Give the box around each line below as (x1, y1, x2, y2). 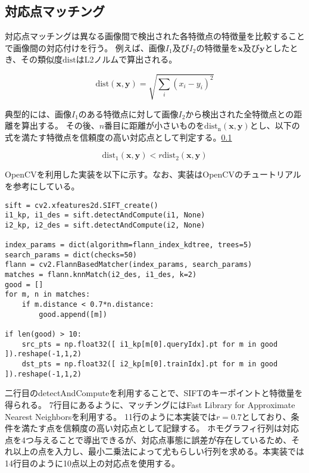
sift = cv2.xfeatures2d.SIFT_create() (5, 201, 158, 210)
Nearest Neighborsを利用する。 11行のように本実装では (5, 410, 216, 422)
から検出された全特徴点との (185, 107, 294, 120)
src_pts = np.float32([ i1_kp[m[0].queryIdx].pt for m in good (21, 340, 278, 348)
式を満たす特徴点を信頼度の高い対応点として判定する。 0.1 (5, 130, 232, 143)
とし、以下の (249, 119, 300, 132)
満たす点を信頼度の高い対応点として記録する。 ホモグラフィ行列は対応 (21, 422, 299, 434)
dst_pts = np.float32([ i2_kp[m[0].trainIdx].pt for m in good (21, 360, 278, 368)
